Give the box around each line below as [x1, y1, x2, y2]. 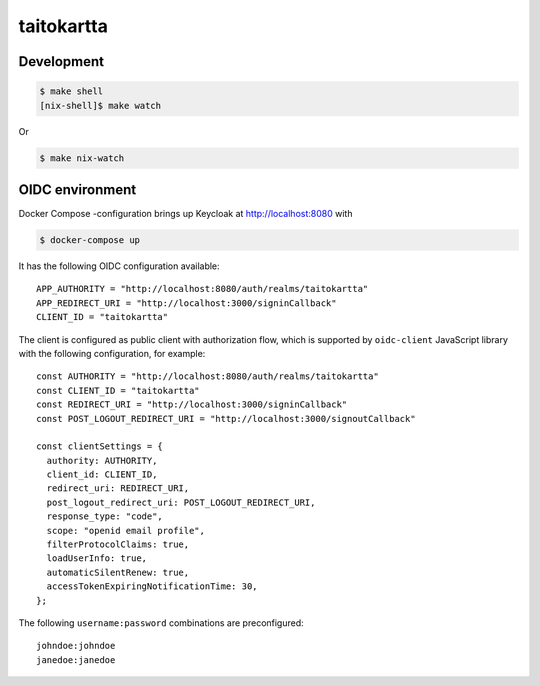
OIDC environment [18, 181, 137, 198]
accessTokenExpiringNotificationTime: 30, [46, 581, 259, 592]
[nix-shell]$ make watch [39, 100, 162, 111]
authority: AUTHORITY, [46, 455, 158, 466]
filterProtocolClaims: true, [46, 539, 190, 550]
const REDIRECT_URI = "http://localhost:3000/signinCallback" [36, 399, 348, 410]
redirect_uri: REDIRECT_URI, [46, 483, 190, 494]
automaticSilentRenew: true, [46, 566, 190, 578]
